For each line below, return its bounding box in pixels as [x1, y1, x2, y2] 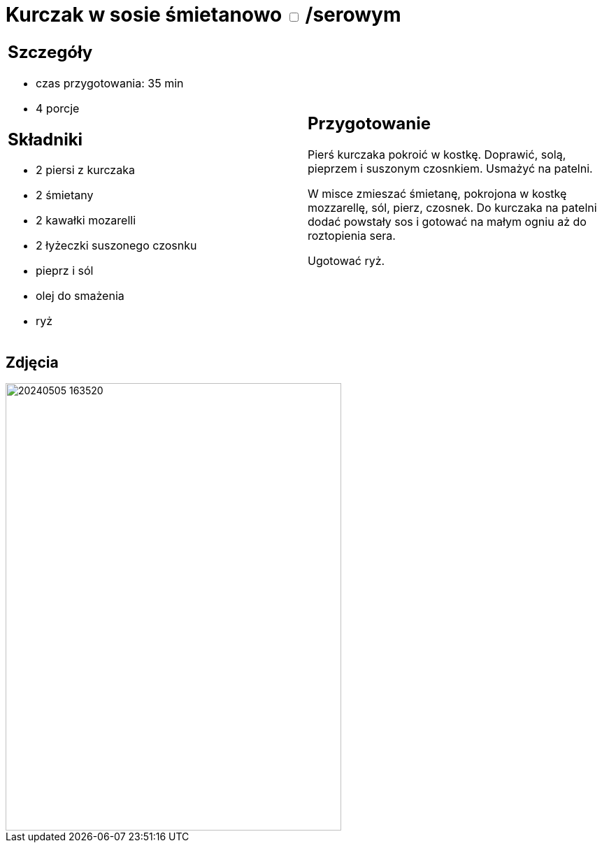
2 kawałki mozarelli [36, 213, 136, 228]
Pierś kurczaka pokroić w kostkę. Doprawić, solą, [308, 148, 566, 162]
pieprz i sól [36, 264, 94, 278]
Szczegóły [8, 41, 93, 62]
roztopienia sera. [308, 229, 396, 243]
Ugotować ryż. [308, 254, 385, 268]
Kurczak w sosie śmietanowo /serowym [6, 3, 401, 27]
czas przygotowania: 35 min [36, 76, 184, 90]
